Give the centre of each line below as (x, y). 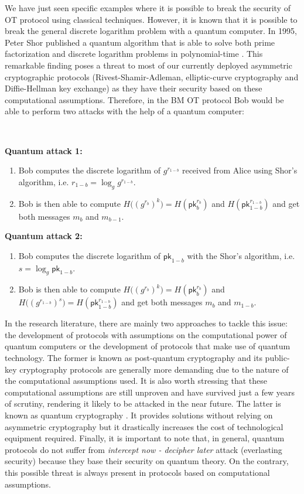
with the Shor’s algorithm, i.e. (241, 255)
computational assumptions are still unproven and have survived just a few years (150, 392)
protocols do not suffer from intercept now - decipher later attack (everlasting (144, 449)
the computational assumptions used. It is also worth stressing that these (136, 381)
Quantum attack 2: (44, 236)
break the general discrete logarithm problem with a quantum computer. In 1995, (151, 31)
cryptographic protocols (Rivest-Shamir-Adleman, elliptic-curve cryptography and (152, 76)
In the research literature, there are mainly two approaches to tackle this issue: (146, 323)
